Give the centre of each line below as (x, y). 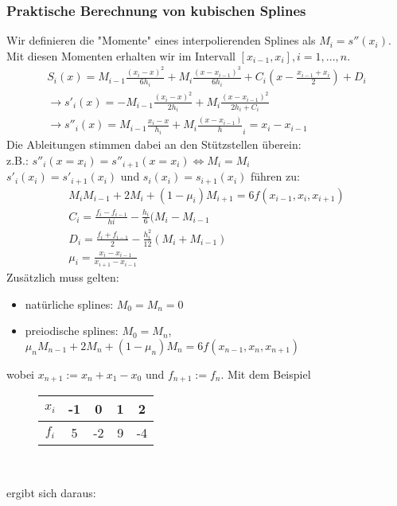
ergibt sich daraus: (51, 492)
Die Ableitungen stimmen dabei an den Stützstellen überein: (154, 144)
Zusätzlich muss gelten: (63, 277)
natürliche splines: (69, 304)
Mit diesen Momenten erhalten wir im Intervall (121, 55)
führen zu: (275, 176)
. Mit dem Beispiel (266, 374)
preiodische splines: (72, 331)
